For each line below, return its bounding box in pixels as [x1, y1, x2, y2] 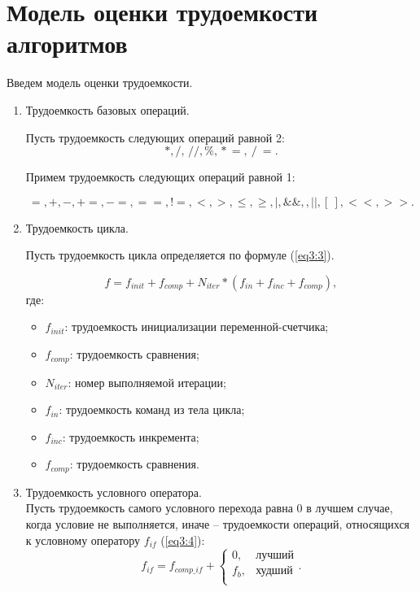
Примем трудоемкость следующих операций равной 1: [25, 168, 295, 185]
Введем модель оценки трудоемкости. [7, 74, 193, 91]
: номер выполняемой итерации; [68, 373, 226, 390]
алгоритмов [7, 27, 128, 60]
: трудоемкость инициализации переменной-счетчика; [64, 318, 329, 335]
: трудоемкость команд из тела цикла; [59, 401, 245, 418]
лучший [256, 550, 294, 562]
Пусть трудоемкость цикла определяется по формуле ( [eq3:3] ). [25, 246, 335, 263]
